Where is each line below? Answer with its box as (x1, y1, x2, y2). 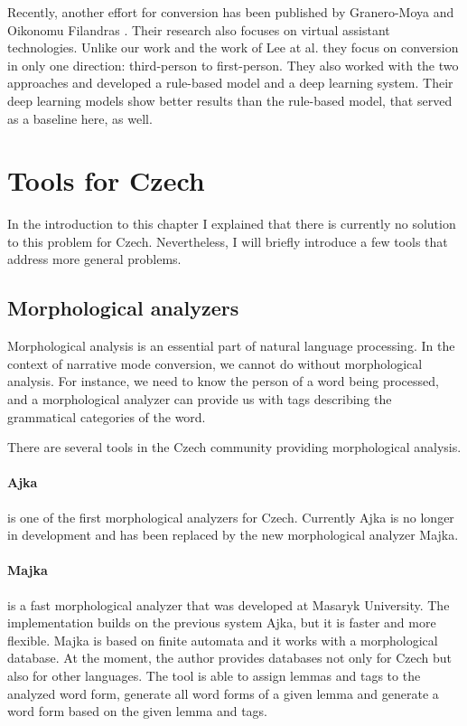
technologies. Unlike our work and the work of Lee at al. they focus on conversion (7, 38, 459, 57)
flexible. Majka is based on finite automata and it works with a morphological (7, 630, 438, 649)
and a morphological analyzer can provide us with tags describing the (7, 390, 392, 409)
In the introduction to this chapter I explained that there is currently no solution (7, 214, 456, 233)
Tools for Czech (7, 162, 205, 199)
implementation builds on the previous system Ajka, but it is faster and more (7, 613, 436, 632)
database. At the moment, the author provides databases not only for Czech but (7, 648, 452, 667)
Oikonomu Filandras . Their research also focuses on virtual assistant (7, 20, 390, 39)
